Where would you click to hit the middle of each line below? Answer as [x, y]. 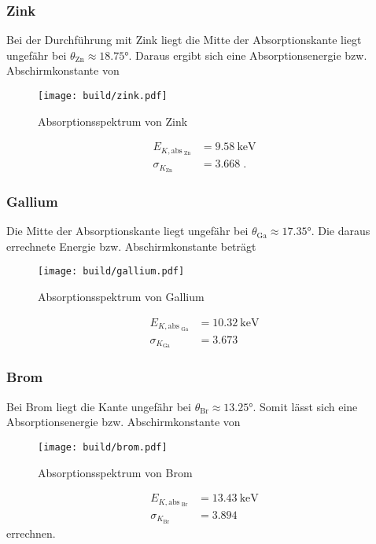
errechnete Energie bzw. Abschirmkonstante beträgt [131, 246]
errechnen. [31, 533]
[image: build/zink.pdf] [103, 96]
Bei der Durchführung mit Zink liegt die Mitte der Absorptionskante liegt [184, 40]
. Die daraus [341, 231]
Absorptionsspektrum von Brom [115, 472]
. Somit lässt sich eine [305, 406]
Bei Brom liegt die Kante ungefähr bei [99, 406]
